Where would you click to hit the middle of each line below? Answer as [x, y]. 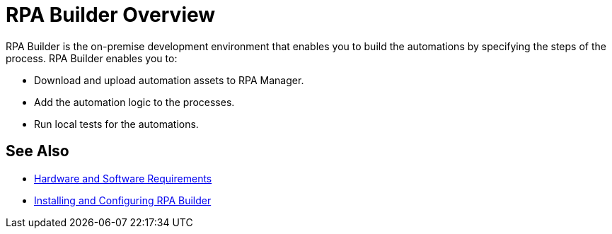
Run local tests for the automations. [116, 124]
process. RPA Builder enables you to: [92, 58]
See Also [37, 151]
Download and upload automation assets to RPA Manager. [169, 80]
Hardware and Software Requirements [123, 178]
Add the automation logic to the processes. [134, 102]
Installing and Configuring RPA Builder [123, 200]
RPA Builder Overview [111, 15]
